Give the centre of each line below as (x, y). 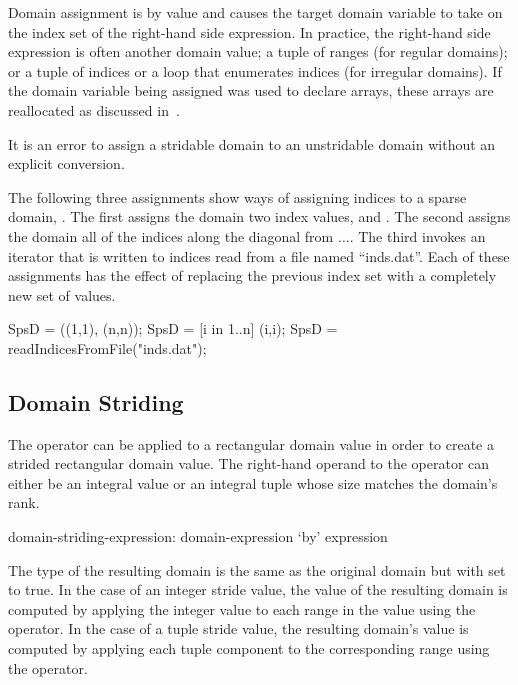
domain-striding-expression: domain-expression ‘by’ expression (198, 536)
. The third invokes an (417, 235)
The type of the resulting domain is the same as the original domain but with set (257, 569)
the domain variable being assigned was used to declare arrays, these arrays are (251, 90)
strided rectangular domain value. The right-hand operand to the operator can (249, 463)
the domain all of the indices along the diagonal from (171, 235)
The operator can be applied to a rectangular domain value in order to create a (251, 443)
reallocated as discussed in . (94, 109)
